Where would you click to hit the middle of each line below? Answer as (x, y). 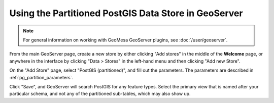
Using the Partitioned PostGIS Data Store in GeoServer (126, 13)
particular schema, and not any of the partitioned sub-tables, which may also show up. (100, 94)
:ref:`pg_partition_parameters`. (41, 77)
